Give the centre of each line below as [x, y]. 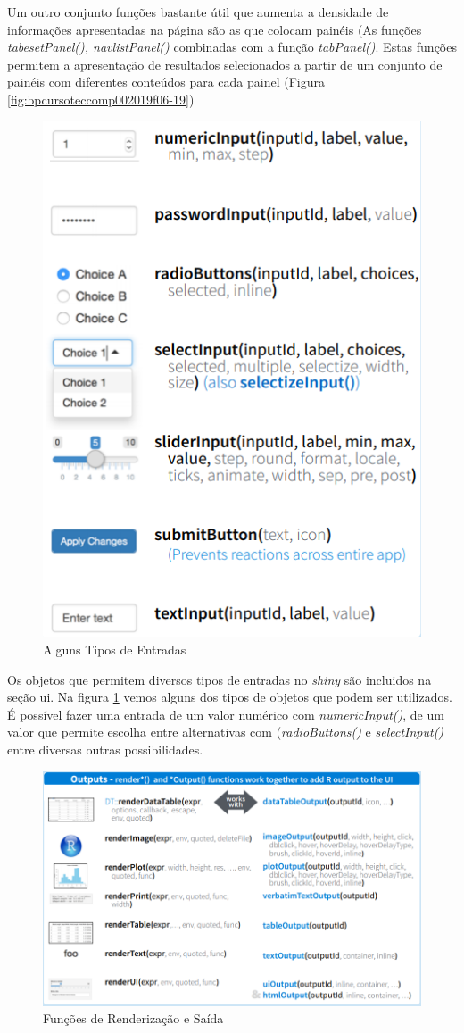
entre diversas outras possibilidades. [105, 750]
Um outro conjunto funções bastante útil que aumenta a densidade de [198, 12]
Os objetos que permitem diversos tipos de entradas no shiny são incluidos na [220, 679]
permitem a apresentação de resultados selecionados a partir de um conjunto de [225, 64]
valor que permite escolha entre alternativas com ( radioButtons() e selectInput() [226, 732]
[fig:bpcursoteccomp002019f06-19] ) [101, 99]
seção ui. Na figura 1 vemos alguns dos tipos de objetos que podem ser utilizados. [230, 697]
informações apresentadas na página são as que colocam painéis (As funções [215, 29]
